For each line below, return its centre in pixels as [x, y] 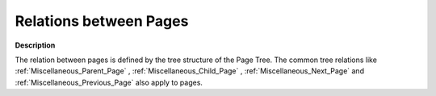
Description [35, 45]
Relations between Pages [102, 21]
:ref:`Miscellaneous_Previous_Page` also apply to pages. [109, 82]
